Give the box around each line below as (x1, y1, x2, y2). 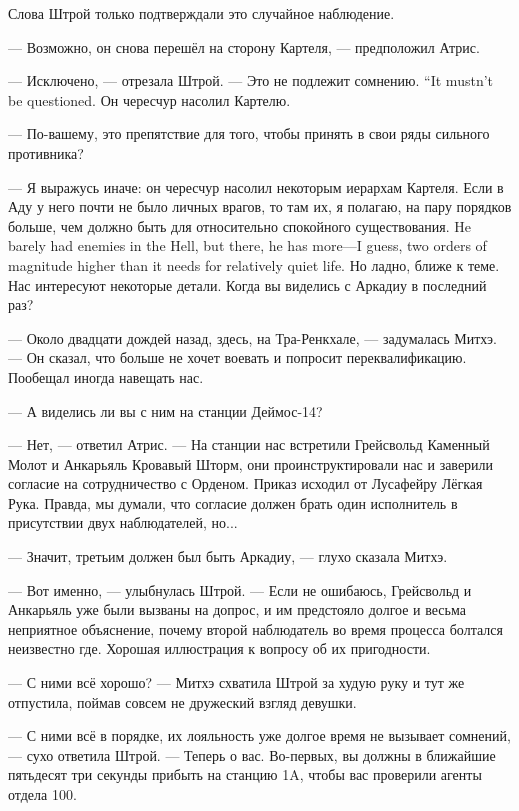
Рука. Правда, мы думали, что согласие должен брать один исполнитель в (8, 492, 458, 513)
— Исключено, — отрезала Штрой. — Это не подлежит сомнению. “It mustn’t (8, 70, 494, 91)
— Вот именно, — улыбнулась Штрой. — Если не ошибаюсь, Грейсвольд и (8, 579, 472, 600)
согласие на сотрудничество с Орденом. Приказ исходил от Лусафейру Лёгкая (8, 473, 483, 494)
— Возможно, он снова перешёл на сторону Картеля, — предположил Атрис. (8, 36, 480, 57)
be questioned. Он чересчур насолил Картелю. (8, 89, 291, 110)
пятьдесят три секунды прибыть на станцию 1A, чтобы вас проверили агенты (8, 764, 482, 785)
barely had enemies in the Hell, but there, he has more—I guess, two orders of (8, 235, 487, 256)
